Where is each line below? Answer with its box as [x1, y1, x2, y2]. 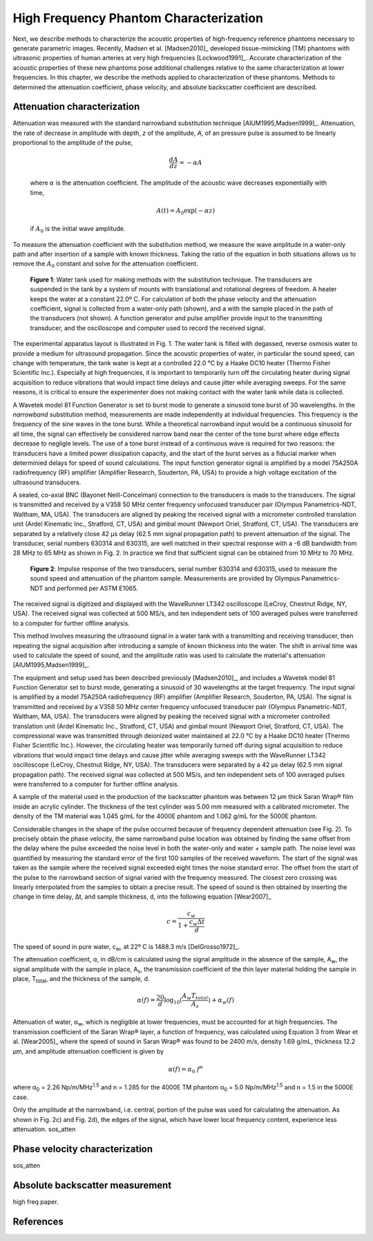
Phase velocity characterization [12, 1143, 153, 1155]
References [12, 1215, 64, 1227]
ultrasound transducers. [12, 478, 82, 486]
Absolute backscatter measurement [12, 1179, 172, 1191]
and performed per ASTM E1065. [44, 584, 138, 592]
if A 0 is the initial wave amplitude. [30, 225, 126, 235]
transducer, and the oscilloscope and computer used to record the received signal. [30, 324, 266, 332]
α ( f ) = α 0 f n [168, 1064, 204, 1075]
